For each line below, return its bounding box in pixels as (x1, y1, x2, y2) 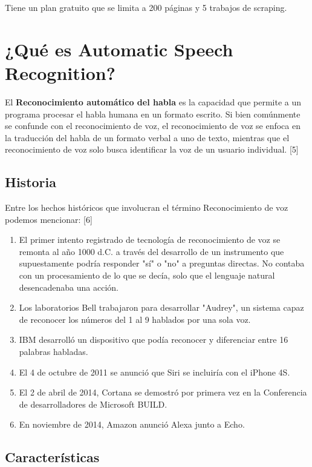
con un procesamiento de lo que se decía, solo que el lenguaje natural (19, 269, 275, 282)
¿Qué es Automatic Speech (5, 36, 233, 61)
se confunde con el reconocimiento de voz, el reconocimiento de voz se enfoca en (5, 119, 301, 132)
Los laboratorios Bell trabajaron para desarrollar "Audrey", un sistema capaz (19, 301, 304, 314)
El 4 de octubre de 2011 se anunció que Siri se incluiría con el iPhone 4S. (19, 365, 290, 378)
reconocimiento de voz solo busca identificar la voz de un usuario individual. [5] (5, 143, 299, 156)
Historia (5, 173, 56, 191)
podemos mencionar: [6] (5, 213, 93, 225)
